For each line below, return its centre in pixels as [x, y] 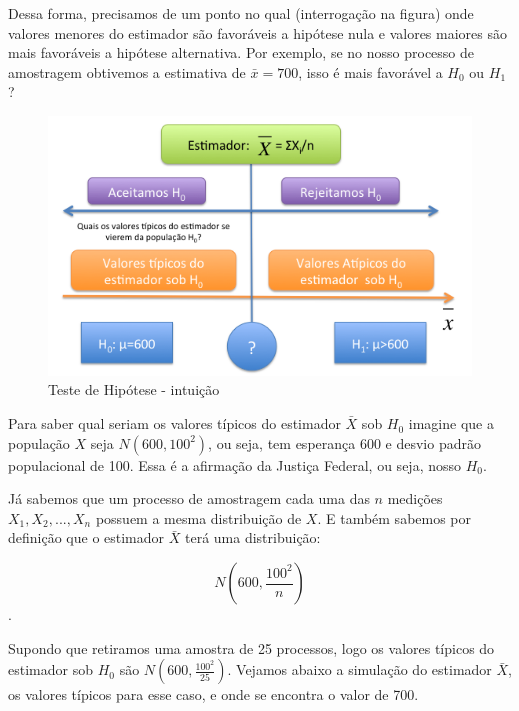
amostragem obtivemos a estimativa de [127, 71]
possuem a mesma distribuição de [198, 517]
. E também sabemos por [394, 517]
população [39, 442]
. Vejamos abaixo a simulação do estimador [359, 669]
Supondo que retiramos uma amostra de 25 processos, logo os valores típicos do [251, 647]
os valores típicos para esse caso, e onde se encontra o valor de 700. [213, 694]
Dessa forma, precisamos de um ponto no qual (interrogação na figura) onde [241, 13]
